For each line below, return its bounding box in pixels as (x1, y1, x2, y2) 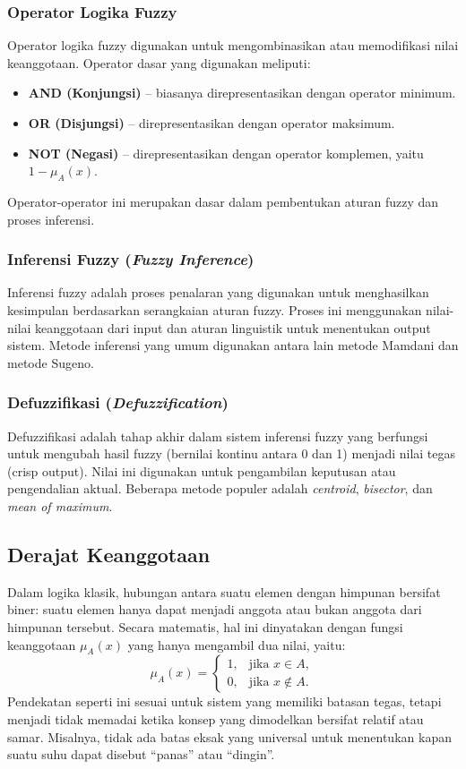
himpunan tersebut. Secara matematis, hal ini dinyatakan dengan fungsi (7, 617, 403, 636)
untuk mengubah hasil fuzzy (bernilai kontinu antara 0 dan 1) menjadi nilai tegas (7, 444, 456, 463)
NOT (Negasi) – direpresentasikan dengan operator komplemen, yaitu (28, 143, 424, 162)
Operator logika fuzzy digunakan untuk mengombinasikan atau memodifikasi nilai (7, 36, 459, 55)
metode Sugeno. (7, 353, 94, 372)
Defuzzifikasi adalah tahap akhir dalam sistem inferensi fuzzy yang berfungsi (7, 426, 428, 445)
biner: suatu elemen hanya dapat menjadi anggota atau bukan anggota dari (7, 600, 422, 619)
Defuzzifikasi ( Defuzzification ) (7, 391, 229, 414)
